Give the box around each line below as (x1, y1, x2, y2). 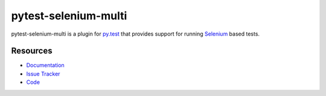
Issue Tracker (26, 70, 60, 77)
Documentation (26, 62, 65, 69)
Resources (11, 46, 53, 56)
